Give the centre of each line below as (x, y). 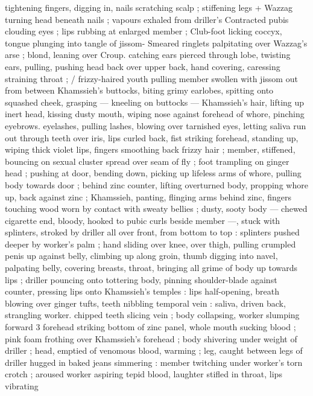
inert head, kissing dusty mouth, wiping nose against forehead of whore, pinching (155, 114)
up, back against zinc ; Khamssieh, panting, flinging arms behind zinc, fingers (148, 196)
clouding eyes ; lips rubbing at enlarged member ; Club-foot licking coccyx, (144, 31)
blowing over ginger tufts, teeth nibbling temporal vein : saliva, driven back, (145, 303)
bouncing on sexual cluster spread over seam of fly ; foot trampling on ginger (147, 161)
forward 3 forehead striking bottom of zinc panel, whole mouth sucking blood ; (150, 327)
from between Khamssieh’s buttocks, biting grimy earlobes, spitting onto (139, 90)
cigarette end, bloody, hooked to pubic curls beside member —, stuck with (143, 220)
